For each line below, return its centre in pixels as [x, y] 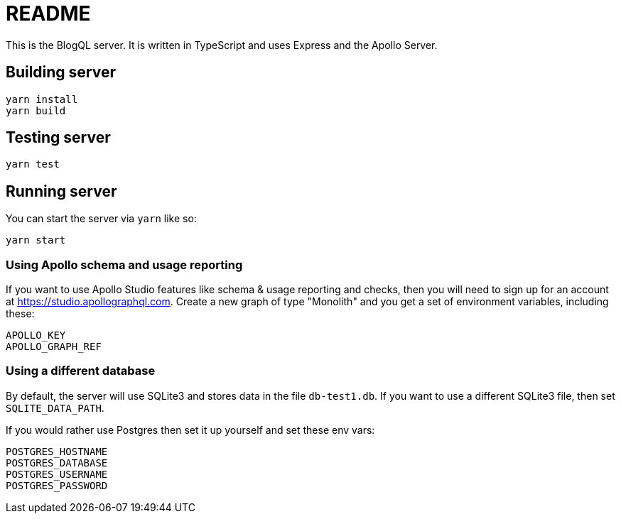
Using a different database [81, 371]
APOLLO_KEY [36, 335]
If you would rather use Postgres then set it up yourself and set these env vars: [190, 430]
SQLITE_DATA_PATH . [55, 408]
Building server [61, 72]
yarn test [33, 164]
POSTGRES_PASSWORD [57, 485]
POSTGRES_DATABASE [57, 463]
